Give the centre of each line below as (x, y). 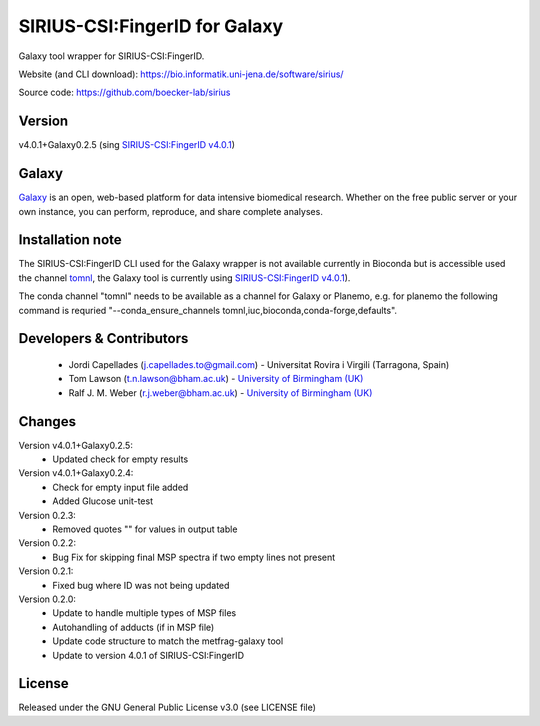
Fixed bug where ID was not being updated (141, 585)
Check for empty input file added (120, 487)
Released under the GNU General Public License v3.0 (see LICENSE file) (167, 707)
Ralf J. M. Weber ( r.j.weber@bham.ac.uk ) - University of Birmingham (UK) (220, 392)
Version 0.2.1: (46, 571)
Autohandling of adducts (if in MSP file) (133, 627)
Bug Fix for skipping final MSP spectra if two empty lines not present (194, 557)
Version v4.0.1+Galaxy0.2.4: (76, 473)
